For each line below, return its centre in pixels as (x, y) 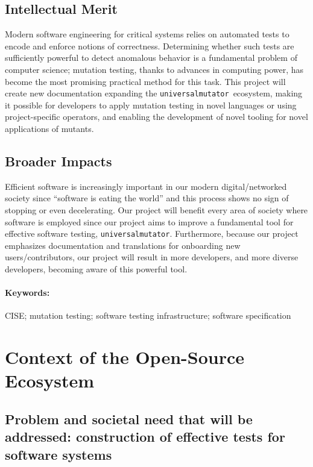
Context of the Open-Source (125, 357)
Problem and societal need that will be (129, 418)
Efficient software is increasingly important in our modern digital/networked (146, 186)
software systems (58, 454)
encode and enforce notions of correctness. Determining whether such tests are (150, 45)
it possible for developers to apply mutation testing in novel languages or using (151, 105)
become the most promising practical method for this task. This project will (145, 81)
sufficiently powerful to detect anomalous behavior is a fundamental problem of (151, 58)
